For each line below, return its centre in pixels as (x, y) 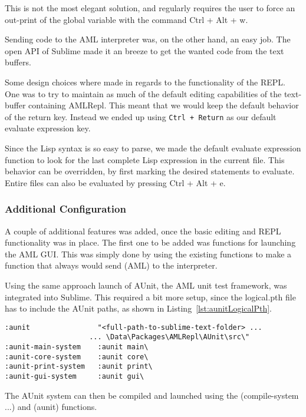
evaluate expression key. (48, 128)
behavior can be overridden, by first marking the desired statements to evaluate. (150, 171)
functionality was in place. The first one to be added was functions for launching (150, 242)
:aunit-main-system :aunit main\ (77, 347)
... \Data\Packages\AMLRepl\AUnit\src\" (170, 337)
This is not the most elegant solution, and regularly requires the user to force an (150, 8)
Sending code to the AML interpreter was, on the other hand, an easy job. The (148, 39)
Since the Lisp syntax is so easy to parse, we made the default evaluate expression (153, 148)
